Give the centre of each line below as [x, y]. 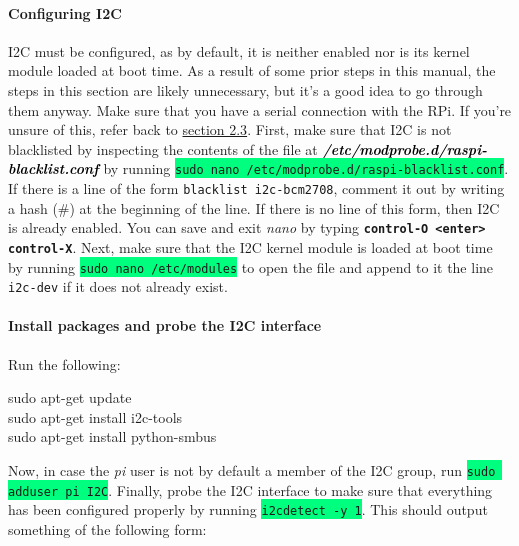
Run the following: [64, 363]
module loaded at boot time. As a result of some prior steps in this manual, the [252, 70]
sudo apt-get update [70, 397]
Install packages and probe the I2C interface [165, 325]
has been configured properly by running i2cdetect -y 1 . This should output [248, 509]
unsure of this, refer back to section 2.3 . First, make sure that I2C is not [230, 129]
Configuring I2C [65, 12]
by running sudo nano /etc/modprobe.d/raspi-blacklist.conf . [306, 168]
